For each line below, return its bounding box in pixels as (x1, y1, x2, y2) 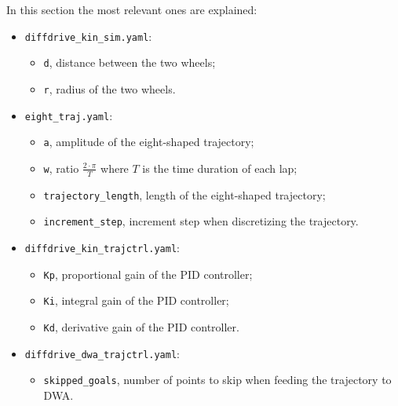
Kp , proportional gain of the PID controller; (43, 265, 253, 282)
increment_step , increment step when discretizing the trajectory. (43, 213, 359, 229)
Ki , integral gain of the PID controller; (43, 292, 229, 309)
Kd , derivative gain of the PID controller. (43, 318, 239, 335)
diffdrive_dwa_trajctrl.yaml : (24, 345, 180, 361)
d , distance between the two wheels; (43, 54, 216, 71)
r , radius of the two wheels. (43, 80, 176, 97)
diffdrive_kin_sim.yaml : (24, 27, 152, 44)
